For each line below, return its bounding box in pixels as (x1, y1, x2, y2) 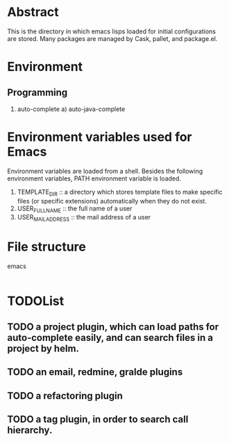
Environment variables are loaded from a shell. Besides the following (7, 167, 203, 175)
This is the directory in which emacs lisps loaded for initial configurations (7, 27, 217, 35)
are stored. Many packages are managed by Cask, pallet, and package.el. (7, 34, 218, 42)
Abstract (7, 4, 59, 20)
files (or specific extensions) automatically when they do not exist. (17, 197, 207, 205)
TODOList (7, 293, 65, 309)
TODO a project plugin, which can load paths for (7, 321, 219, 333)
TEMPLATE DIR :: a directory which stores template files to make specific (17, 187, 223, 198)
